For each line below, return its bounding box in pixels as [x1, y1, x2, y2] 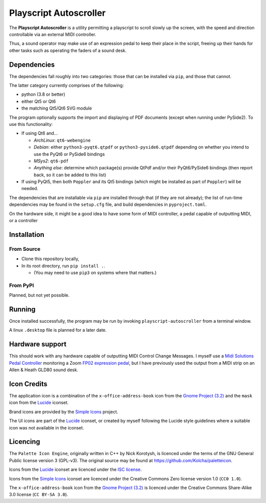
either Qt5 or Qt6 [21, 98, 56, 104]
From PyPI [9, 282, 34, 289]
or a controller [9, 218, 38, 224]
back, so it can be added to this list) [33, 172, 106, 178]
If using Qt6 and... [21, 130, 58, 136]
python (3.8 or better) [21, 91, 66, 97]
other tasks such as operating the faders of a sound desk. [9, 47, 127, 53]
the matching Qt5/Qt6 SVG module [21, 105, 92, 111]
